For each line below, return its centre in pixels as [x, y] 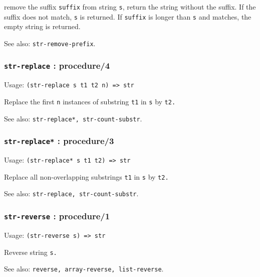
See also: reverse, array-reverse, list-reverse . [84, 269]
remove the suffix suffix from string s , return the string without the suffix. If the [130, 7]
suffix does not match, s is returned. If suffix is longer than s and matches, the [128, 16]
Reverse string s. [31, 252]
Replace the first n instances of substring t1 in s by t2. [90, 101]
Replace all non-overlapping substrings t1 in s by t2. [86, 176]
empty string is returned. [42, 26]
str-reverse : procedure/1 [57, 216]
